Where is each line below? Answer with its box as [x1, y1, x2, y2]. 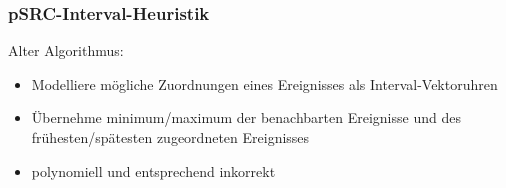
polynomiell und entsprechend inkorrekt [31, 160, 276, 181]
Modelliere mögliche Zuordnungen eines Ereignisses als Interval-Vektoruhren [31, 73, 498, 94]
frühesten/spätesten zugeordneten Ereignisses [31, 127, 310, 147]
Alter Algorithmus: [8, 40, 124, 61]
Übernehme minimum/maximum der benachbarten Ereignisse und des [31, 107, 461, 128]
